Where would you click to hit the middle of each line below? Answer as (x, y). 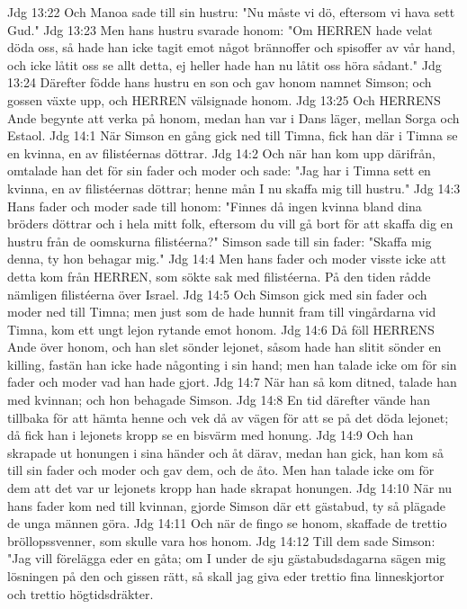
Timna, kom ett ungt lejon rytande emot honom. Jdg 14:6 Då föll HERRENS (221, 329)
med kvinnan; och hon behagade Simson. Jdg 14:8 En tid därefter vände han (219, 400)
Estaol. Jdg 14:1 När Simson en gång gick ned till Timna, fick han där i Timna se (233, 135)
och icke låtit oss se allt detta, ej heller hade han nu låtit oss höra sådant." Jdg (225, 64)
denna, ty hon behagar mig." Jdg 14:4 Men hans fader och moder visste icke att (227, 259)
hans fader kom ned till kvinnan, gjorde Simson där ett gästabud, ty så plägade (226, 505)
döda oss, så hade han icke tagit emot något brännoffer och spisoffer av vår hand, (231, 47)
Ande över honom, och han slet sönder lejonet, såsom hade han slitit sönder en (225, 347)
